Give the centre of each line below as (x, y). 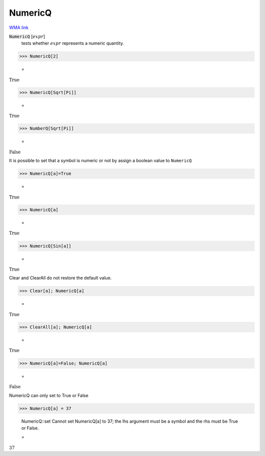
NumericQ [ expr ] (27, 36)
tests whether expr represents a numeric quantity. (73, 43)
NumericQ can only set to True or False (49, 395)
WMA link (19, 28)
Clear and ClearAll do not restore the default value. (60, 278)
